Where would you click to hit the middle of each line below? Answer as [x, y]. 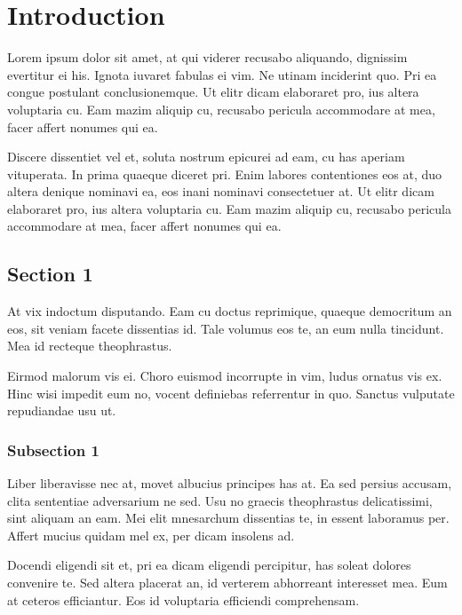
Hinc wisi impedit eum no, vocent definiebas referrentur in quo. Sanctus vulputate [231, 393]
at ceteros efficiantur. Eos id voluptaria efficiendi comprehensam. [183, 599]
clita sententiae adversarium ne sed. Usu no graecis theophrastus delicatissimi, [220, 500]
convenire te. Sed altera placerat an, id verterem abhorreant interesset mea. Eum [227, 583]
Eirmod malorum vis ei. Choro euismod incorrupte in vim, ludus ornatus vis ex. [225, 376]
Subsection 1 [53, 449]
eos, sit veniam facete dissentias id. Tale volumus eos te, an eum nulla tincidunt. [226, 328]
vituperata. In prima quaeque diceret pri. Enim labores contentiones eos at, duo [225, 173]
